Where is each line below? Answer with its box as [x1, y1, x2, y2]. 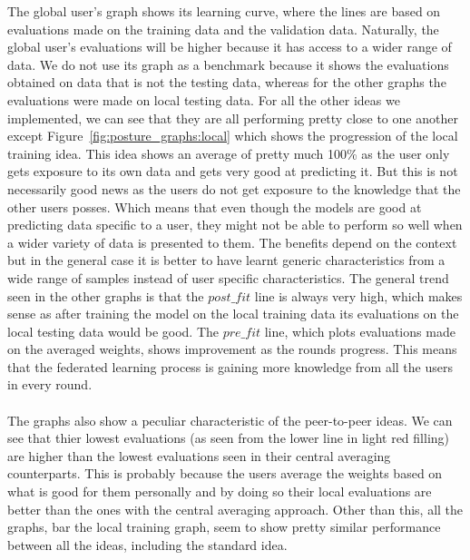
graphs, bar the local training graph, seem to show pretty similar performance [7, 517, 441, 536]
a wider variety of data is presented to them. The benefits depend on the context [7, 232, 457, 251]
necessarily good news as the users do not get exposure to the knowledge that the [7, 179, 461, 198]
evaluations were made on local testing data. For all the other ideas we [7, 90, 400, 109]
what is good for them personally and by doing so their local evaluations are [7, 482, 432, 501]
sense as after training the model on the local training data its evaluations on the [7, 304, 459, 323]
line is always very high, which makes [254, 286, 463, 305]
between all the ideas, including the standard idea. [7, 535, 288, 554]
